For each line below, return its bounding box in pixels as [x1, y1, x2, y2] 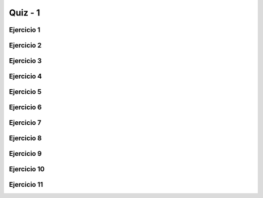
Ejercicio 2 [9, 41, 42, 49]
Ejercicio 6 [9, 103, 42, 112]
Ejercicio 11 [9, 181, 43, 189]
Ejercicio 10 [9, 165, 45, 173]
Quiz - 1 [9, 7, 40, 18]
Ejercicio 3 [9, 57, 42, 65]
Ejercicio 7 [9, 119, 41, 127]
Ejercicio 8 [9, 134, 42, 143]
